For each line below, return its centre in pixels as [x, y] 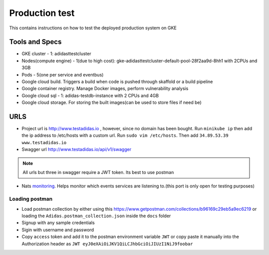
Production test [42, 13]
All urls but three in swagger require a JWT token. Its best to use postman [98, 172]
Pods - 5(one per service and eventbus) [63, 75]
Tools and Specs [35, 42]
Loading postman [31, 199]
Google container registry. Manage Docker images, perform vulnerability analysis [105, 88]
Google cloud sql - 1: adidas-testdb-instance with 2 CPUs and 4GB [90, 95]
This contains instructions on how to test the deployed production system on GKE [93, 28]
